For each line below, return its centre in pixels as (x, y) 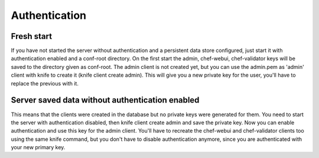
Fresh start (32, 36)
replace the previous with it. (45, 83)
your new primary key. (38, 147)
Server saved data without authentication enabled (105, 100)
